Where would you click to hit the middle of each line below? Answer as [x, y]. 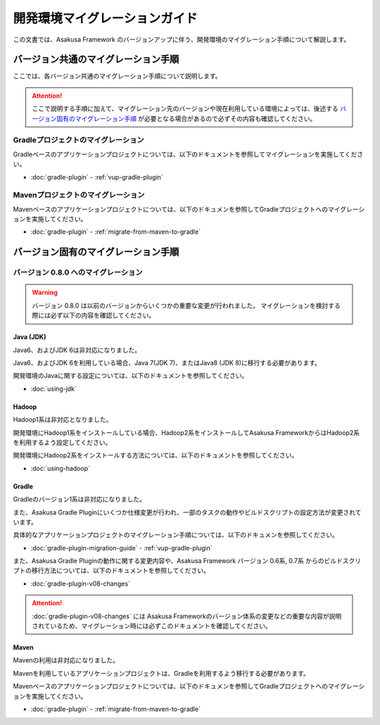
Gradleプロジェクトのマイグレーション [78, 140]
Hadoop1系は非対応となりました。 [63, 420]
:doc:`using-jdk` [54, 389]
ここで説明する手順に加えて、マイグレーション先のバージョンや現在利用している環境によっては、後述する [185, 108]
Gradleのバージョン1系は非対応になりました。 [80, 499]
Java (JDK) [30, 337]
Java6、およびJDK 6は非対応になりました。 [77, 350]
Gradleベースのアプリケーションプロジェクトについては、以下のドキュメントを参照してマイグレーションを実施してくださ [188, 154]
